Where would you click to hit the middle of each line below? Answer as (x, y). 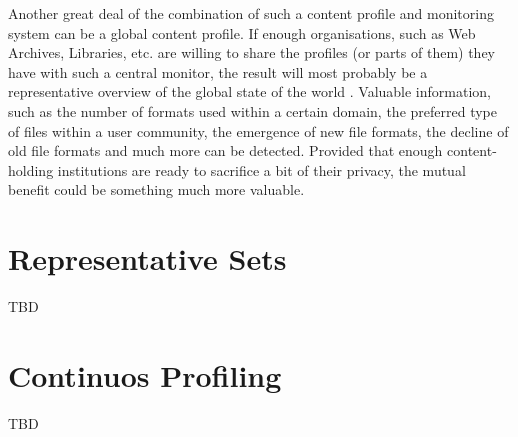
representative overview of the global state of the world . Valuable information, (249, 91)
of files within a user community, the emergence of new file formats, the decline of (258, 130)
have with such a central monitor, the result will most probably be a (218, 71)
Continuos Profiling (145, 374)
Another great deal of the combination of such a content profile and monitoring (251, 13)
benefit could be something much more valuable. (156, 189)
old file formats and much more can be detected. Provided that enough (225, 150)
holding (31, 169)
